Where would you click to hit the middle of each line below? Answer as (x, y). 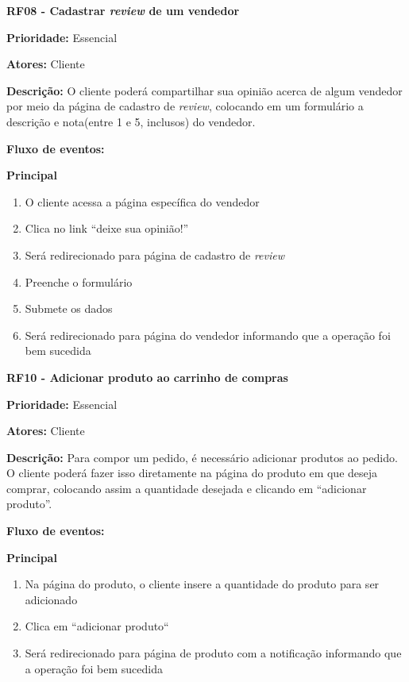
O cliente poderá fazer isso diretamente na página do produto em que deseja (192, 473)
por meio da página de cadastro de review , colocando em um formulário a (185, 106)
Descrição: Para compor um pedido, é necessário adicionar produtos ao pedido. (202, 457)
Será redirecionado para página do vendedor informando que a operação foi (208, 335)
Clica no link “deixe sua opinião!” (107, 228)
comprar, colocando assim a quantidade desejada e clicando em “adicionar (187, 488)
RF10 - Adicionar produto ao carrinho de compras (147, 377)
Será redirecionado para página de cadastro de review (154, 254)
